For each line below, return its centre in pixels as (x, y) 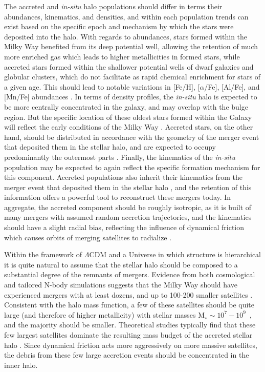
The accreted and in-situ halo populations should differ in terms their (113, 6)
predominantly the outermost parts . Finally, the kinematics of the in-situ (120, 157)
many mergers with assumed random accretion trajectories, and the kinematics (128, 217)
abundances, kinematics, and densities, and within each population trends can (126, 16)
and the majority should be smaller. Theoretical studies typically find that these (130, 325)
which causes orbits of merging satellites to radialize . (88, 237)
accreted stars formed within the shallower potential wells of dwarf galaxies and (129, 66)
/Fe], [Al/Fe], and (232, 86)
